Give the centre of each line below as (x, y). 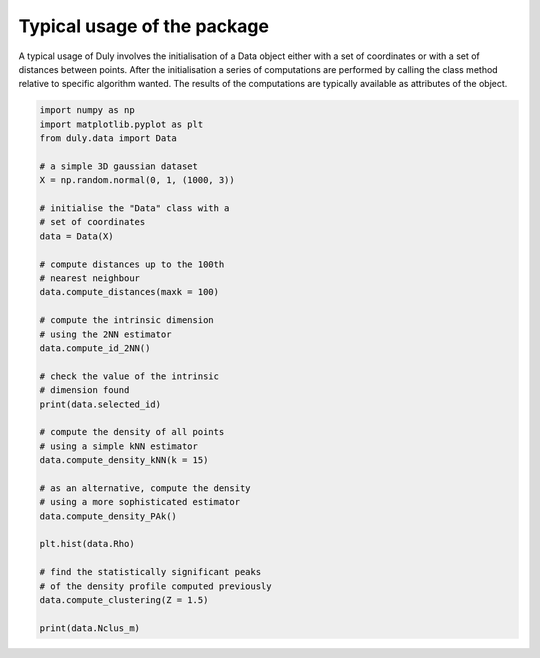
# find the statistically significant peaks (150, 572)
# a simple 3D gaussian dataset (119, 166)
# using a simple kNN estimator (119, 446)
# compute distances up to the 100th (132, 264)
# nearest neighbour (89, 278)
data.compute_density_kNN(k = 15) (124, 460)
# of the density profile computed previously (155, 586)
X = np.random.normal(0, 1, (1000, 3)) (137, 180)
